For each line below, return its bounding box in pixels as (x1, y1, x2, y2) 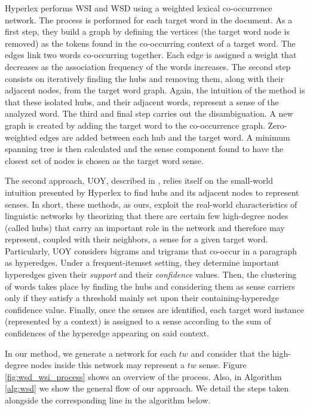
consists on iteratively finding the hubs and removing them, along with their (5, 72, 284, 84)
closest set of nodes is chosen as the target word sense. (5, 154, 204, 166)
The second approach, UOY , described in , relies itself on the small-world (5, 174, 273, 187)
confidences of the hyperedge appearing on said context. (5, 327, 210, 339)
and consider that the (191, 347, 270, 359)
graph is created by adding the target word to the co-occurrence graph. (5, 119, 265, 131)
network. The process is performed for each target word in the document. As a (5, 13, 293, 26)
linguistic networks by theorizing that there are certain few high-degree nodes (5, 209, 288, 222)
